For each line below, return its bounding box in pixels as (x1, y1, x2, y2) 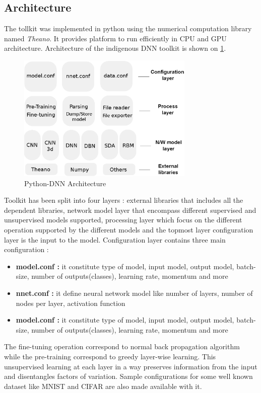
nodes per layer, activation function (16, 297, 125, 308)
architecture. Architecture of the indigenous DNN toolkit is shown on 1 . (4, 43, 226, 53)
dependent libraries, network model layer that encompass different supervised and (4, 204, 256, 215)
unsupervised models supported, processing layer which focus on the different (4, 214, 242, 225)
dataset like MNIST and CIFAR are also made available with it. (4, 380, 202, 391)
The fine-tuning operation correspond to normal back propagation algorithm (4, 341, 240, 352)
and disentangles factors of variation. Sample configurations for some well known (4, 371, 253, 381)
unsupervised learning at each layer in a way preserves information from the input (4, 361, 257, 371)
